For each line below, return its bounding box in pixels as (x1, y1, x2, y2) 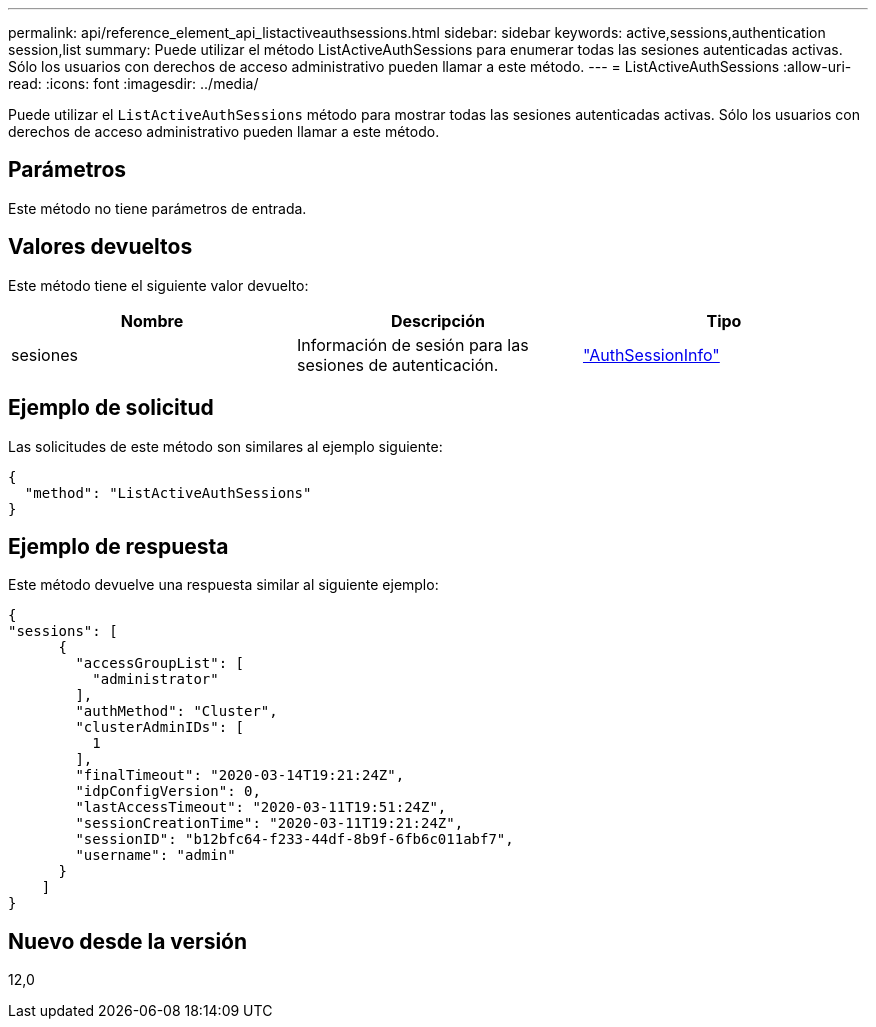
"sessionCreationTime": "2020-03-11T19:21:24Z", (75, 815, 464, 832)
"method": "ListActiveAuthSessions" (24, 484, 312, 501)
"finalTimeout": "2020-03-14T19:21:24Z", (75, 767, 405, 784)
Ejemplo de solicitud (8, 395, 214, 421)
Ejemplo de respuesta (8, 533, 229, 559)
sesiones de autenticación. (296, 354, 499, 375)
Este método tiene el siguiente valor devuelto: (8, 276, 309, 294)
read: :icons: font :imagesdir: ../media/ (8, 75, 259, 92)
